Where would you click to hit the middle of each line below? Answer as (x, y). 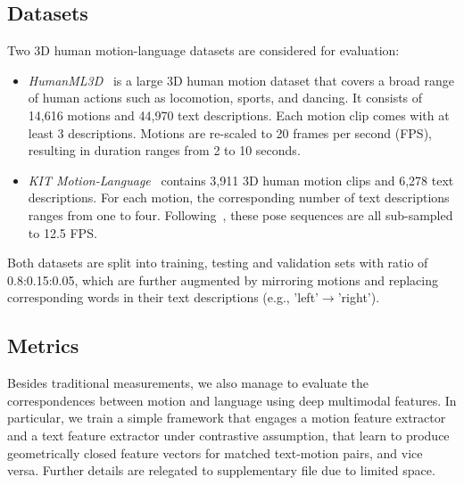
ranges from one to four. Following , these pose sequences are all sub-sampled (240, 214)
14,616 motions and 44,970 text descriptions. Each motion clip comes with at (239, 115)
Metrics (43, 345)
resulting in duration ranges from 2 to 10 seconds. (164, 150)
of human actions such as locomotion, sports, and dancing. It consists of (225, 98)
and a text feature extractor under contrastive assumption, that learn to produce (228, 435)
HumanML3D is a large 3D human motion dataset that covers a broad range (241, 80)
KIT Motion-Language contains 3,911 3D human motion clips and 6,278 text (241, 180)
